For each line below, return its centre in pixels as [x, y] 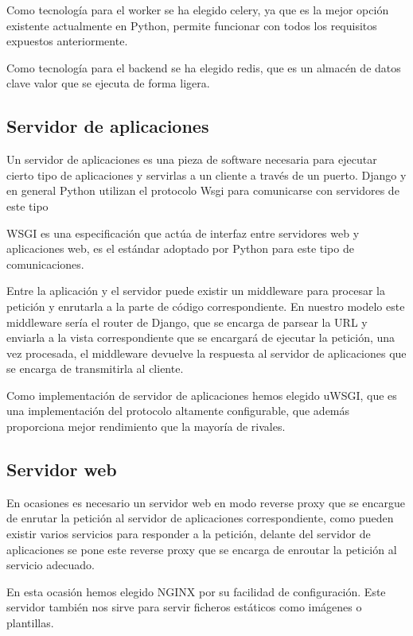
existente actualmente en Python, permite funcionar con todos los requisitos [192, 25]
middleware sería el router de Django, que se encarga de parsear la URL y [187, 322]
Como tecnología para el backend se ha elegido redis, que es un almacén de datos [204, 67]
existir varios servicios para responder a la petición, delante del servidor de [189, 534]
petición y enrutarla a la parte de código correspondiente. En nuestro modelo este [206, 306]
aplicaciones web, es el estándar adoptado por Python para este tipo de [180, 248]
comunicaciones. [45, 264]
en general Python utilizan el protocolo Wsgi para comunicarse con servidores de [203, 190]
